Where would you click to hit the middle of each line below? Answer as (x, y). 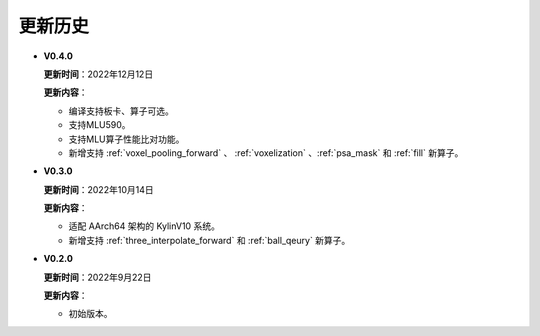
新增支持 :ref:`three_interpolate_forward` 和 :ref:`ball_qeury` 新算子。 (209, 240)
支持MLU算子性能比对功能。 (126, 139)
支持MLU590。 (99, 125)
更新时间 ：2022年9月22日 (97, 277)
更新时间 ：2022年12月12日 (98, 74)
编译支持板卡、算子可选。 (121, 111)
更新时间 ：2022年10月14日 (98, 189)
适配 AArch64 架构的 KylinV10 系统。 (144, 226)
